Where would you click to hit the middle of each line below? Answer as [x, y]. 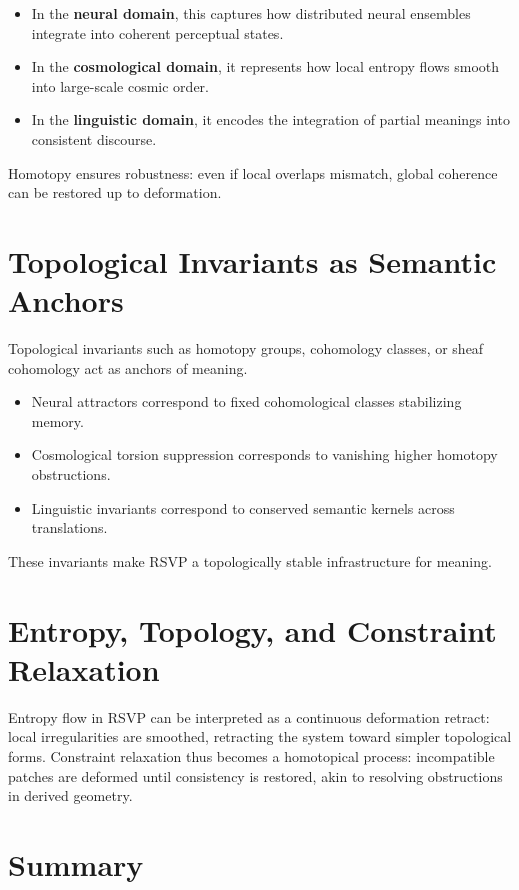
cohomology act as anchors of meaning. [128, 367]
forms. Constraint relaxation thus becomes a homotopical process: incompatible [251, 755]
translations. [69, 527]
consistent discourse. [94, 138]
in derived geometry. [70, 795]
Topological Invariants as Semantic [252, 260]
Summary [76, 863]
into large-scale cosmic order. [120, 85]
